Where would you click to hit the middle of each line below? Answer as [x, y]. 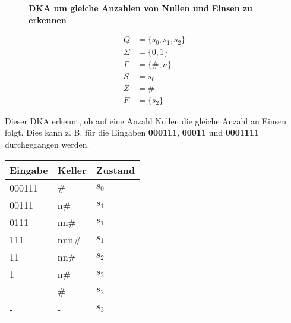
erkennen [48, 19]
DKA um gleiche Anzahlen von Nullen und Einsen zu [141, 8]
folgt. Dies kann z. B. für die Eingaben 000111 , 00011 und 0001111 [132, 132]
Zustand [116, 170]
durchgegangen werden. [47, 144]
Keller [72, 170]
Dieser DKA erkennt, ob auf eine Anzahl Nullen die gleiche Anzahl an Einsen [146, 120]
